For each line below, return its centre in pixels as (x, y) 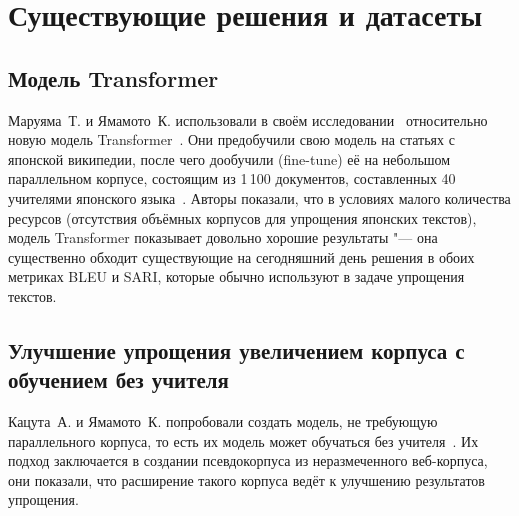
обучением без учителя (118, 379)
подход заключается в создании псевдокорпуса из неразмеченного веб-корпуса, (248, 460)
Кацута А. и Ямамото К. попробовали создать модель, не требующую (223, 421)
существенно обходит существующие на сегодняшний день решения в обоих (241, 256)
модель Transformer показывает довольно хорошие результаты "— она (223, 237)
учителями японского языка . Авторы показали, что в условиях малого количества (259, 197)
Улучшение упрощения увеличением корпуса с (236, 349)
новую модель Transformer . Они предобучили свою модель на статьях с (231, 139)
